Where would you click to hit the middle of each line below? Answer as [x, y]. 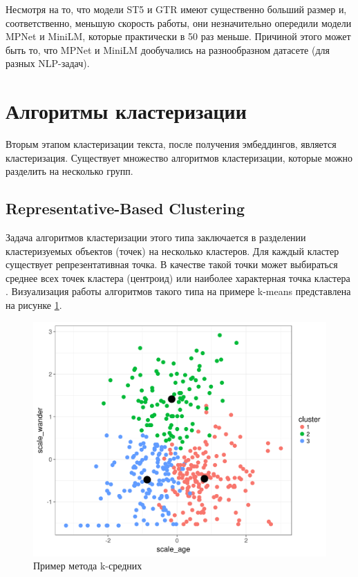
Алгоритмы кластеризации [126, 111]
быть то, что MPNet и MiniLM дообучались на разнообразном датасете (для [168, 49]
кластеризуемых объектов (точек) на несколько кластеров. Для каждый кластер [172, 250]
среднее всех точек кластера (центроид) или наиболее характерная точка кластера [178, 277]
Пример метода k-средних [88, 566]
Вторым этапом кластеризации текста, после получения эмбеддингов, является [171, 144]
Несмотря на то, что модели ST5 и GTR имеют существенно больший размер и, [176, 9]
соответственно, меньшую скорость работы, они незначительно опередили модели [179, 22]
